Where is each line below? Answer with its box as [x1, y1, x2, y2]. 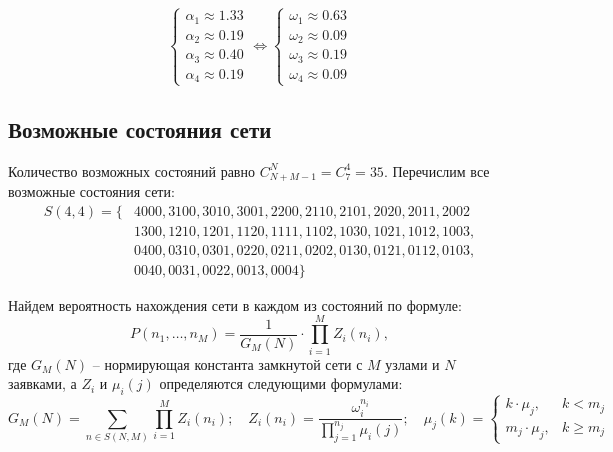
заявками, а [8, 373, 77, 394]
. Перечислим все [383, 160, 490, 181]
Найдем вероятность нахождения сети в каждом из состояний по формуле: [8, 294, 462, 315]
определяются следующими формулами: [159, 373, 403, 394]
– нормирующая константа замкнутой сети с [92, 353, 363, 374]
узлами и [385, 353, 440, 374]
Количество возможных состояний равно [8, 160, 255, 181]
